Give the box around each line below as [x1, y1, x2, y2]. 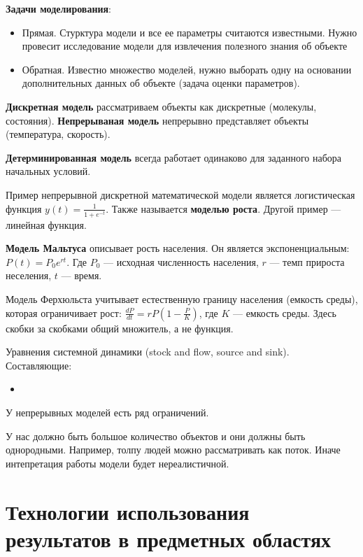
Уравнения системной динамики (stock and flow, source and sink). [6, 344, 290, 359]
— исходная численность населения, [104, 254, 259, 269]
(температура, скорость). [6, 127, 111, 141]
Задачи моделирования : [6, 1, 112, 15]
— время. [61, 268, 102, 283]
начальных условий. [6, 164, 91, 178]
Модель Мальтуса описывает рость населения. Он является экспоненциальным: [6, 241, 350, 255]
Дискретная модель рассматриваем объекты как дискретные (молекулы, [6, 99, 317, 113]
